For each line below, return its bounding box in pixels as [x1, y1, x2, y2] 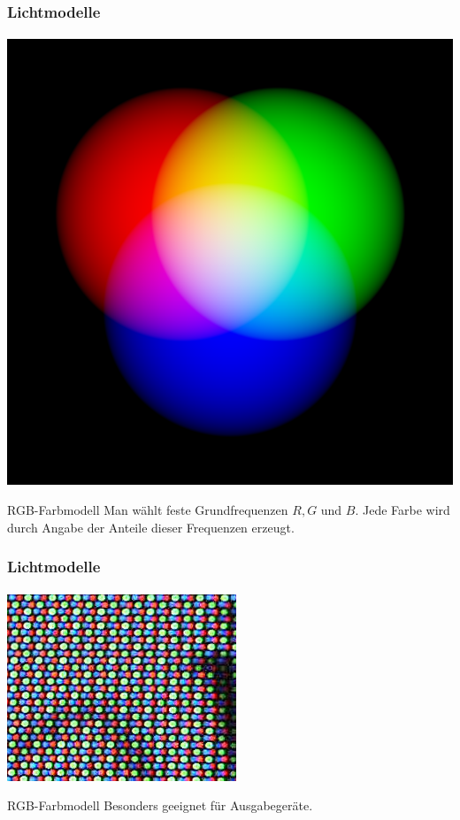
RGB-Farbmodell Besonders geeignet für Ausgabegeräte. [7, 796, 313, 815]
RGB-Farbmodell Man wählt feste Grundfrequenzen [7, 501, 288, 519]
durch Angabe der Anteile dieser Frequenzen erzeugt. [7, 517, 295, 536]
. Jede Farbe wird [355, 501, 450, 519]
